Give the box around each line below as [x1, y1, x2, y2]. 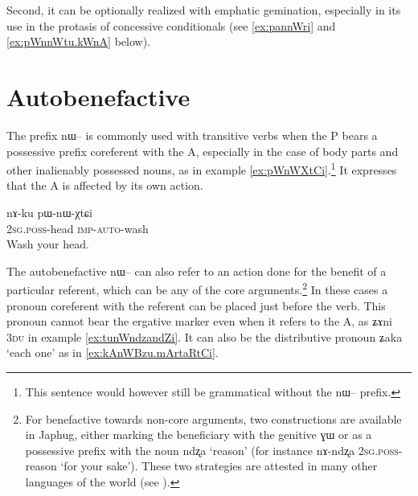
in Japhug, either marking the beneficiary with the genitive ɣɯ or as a [25, 426, 372, 443]
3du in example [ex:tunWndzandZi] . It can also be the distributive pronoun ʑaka [6, 328, 403, 345]
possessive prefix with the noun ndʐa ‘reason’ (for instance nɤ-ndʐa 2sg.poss [25, 441, 399, 458]
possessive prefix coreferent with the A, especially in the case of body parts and [6, 142, 399, 159]
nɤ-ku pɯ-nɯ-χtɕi [6, 203, 92, 220]
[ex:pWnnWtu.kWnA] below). [6, 33, 150, 50]
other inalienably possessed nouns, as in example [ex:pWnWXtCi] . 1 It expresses [6, 159, 397, 178]
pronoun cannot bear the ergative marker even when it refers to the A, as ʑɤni [6, 313, 392, 330]
